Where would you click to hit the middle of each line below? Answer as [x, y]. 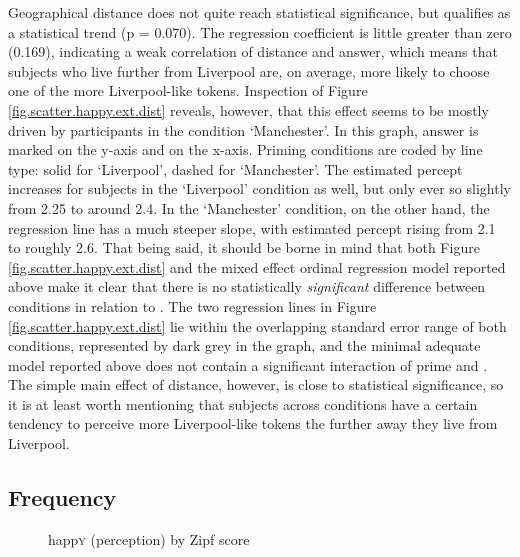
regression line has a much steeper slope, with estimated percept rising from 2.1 [252, 227]
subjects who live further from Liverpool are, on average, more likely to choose [249, 70]
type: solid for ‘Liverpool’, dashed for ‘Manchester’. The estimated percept [235, 168]
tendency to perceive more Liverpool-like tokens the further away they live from [253, 423]
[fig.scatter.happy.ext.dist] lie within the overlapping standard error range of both [257, 325]
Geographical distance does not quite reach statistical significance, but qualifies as [259, 12]
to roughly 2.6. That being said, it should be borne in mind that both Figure [244, 247]
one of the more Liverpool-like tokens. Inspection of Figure [188, 90]
